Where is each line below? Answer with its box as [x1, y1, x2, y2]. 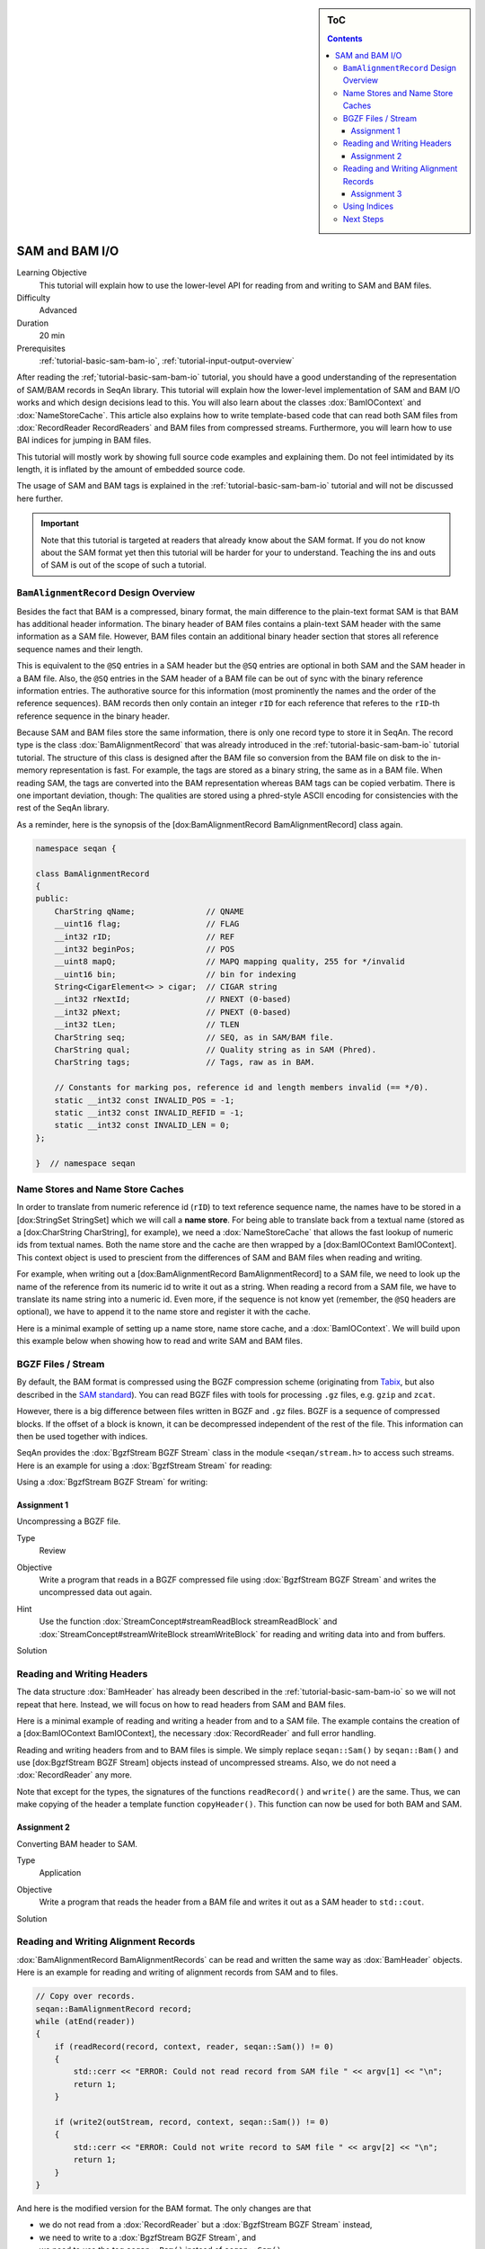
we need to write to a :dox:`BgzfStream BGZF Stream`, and [39, 2232, 256, 2243]
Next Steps [342, 213, 384, 224]
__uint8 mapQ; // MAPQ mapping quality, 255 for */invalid [54, 956, 406, 967]
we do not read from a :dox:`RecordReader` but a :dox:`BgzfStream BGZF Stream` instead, [39, 2219, 373, 2230]
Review [39, 1546, 66, 1556]
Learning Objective [16, 267, 87, 278]
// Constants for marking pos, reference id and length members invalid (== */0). [54, 1082, 429, 1093]
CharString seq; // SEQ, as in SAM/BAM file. [54, 1032, 334, 1043]
